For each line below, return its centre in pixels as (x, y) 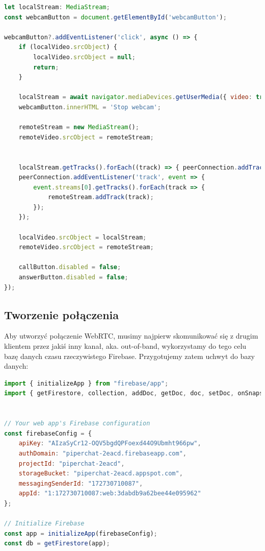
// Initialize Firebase (44, 524)
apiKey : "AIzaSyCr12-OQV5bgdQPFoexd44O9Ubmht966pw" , (110, 444)
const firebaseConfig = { (48, 433)
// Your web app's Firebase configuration (77, 424)
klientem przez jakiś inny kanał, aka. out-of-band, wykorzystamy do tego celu (125, 346)
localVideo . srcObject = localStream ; (83, 237)
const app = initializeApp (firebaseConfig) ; (81, 533)
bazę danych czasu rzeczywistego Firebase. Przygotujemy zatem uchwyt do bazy (129, 356)
